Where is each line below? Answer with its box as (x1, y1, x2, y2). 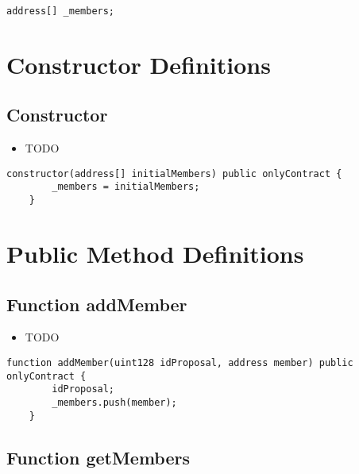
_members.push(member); (52, 396, 177, 408)
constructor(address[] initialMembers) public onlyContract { (6, 168, 342, 179)
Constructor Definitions (6, 48, 271, 80)
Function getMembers (6, 445, 190, 469)
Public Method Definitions (6, 237, 304, 269)
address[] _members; (6, 6, 115, 17)
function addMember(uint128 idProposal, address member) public (6, 356, 353, 368)
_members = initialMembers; (52, 181, 200, 193)
